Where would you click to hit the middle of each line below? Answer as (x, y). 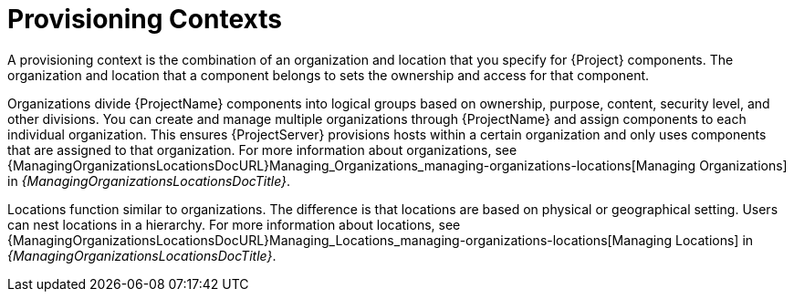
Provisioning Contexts (145, 19)
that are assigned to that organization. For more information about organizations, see (262, 149)
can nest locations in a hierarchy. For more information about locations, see (234, 224)
